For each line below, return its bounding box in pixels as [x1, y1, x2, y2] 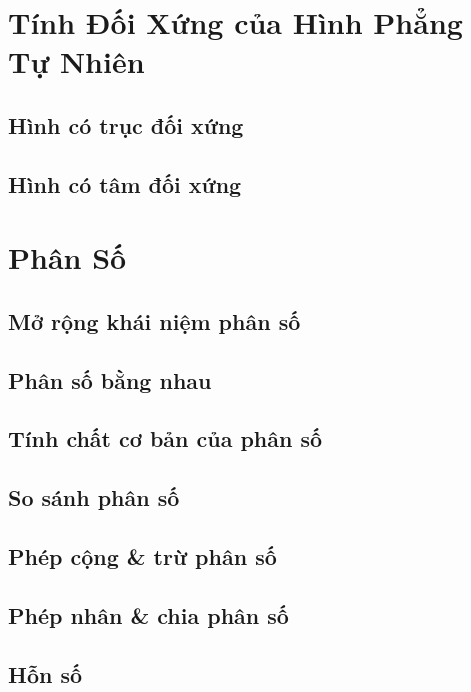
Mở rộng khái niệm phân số [8, 305, 301, 336]
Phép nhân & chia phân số [8, 599, 289, 630]
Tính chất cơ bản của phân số [8, 423, 323, 454]
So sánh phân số [8, 482, 180, 513]
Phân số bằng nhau [8, 364, 212, 395]
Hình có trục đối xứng [8, 109, 244, 140]
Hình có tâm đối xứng [8, 168, 242, 199]
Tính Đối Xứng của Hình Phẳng [8, 2, 463, 43]
